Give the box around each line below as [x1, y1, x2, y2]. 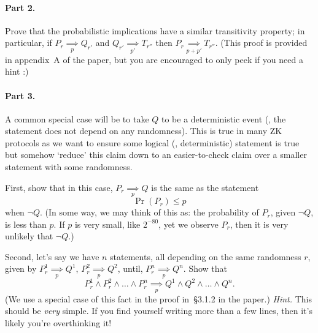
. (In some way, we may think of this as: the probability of [39, 206, 259, 219]
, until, [117, 262, 143, 275]
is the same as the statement [151, 181, 259, 193]
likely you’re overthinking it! [5, 316, 112, 329]
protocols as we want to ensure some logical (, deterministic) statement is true [5, 136, 300, 149]
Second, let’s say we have [5, 250, 99, 263]
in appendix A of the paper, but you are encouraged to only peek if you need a [5, 53, 303, 65]
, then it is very [230, 217, 289, 230]
